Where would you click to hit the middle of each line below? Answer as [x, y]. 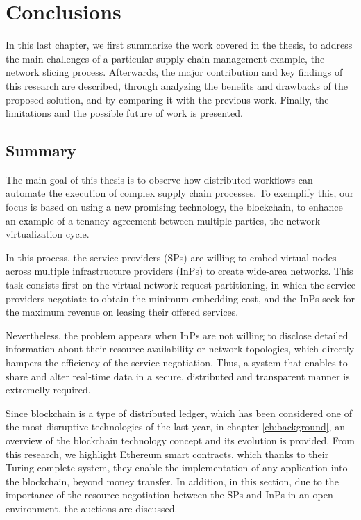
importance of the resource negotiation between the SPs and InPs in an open [169, 495]
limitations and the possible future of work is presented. [124, 113]
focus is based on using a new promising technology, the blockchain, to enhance [174, 207]
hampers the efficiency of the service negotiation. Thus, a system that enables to [177, 363]
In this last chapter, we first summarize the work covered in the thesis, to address [179, 45]
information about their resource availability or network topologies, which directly [180, 349]
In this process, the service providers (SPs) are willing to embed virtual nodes [171, 257]
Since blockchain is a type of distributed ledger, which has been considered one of [179, 413]
